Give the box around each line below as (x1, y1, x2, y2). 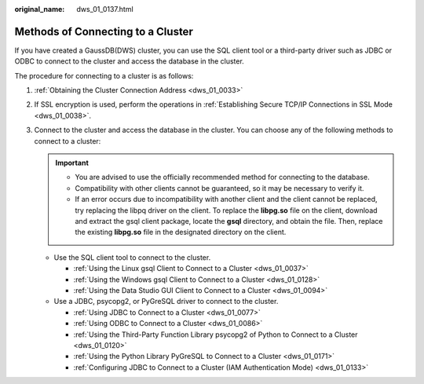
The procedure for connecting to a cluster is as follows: (14, 71, 194, 80)
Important (55, 158, 90, 168)
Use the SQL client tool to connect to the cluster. (53, 252, 211, 262)
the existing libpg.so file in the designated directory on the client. (75, 228, 287, 237)
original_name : (14, 5, 65, 13)
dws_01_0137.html (76, 5, 133, 13)
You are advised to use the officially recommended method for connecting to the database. (75, 173, 370, 182)
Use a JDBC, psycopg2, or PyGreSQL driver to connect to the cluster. (53, 297, 279, 306)
